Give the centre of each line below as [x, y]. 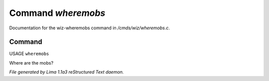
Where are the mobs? [31, 63]
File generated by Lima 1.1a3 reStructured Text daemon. [67, 72]
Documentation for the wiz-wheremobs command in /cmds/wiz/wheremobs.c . [90, 28]
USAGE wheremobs [29, 54]
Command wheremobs [57, 13]
